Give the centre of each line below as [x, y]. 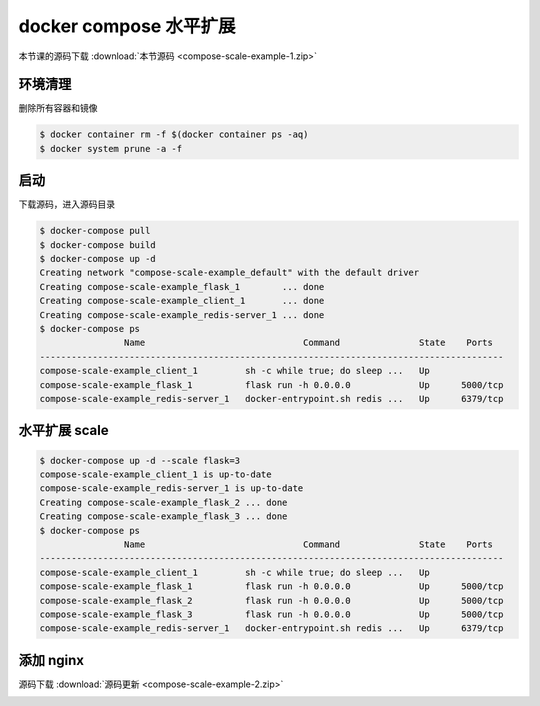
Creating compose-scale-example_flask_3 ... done [163, 516]
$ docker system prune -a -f [111, 148]
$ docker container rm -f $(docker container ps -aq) [174, 134]
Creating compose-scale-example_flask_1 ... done [182, 286]
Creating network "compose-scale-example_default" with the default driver [229, 273]
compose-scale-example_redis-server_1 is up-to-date [171, 488]
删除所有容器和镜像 [58, 108]
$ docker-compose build [98, 244]
